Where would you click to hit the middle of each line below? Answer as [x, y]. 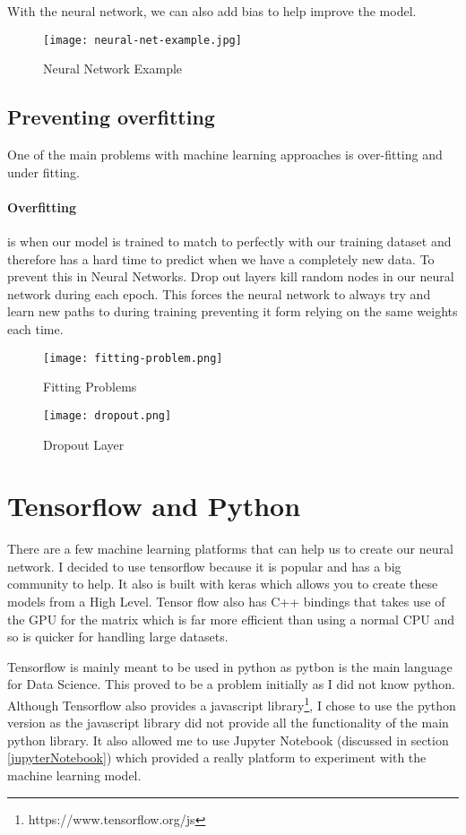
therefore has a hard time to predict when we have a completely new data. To [221, 258]
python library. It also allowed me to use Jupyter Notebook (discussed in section [228, 740]
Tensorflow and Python [154, 506]
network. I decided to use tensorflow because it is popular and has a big [204, 566]
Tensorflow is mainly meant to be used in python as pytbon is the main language [230, 666]
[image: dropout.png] [108, 415]
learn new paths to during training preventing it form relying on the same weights [233, 311]
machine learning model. [74, 775]
